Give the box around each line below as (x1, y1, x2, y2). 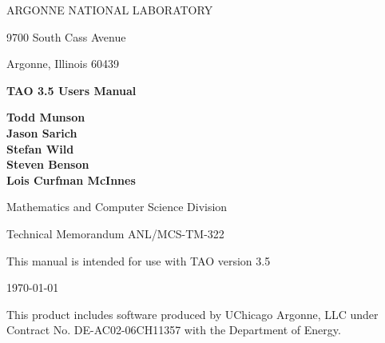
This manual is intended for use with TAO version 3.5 (6, 252, 271, 269)
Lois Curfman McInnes (6, 171, 136, 188)
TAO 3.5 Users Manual (6, 82, 137, 98)
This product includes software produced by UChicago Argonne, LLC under (6, 305, 379, 322)
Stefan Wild (6, 140, 74, 157)
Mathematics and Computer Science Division (6, 198, 228, 215)
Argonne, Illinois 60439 (6, 55, 119, 72)
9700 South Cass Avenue (6, 28, 126, 45)
